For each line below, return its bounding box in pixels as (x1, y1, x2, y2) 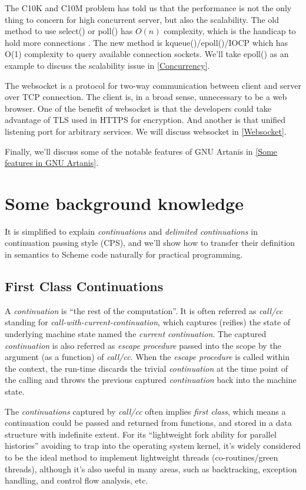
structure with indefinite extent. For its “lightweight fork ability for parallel (5, 428, 277, 440)
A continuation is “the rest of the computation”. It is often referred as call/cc (5, 304, 283, 316)
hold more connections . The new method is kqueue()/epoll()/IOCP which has (5, 36, 288, 48)
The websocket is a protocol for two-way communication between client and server (5, 79, 301, 91)
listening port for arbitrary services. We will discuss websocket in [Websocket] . (5, 125, 287, 137)
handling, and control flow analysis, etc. (5, 474, 148, 486)
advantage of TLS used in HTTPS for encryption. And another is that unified (5, 114, 286, 126)
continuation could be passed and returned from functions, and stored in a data (5, 416, 292, 429)
